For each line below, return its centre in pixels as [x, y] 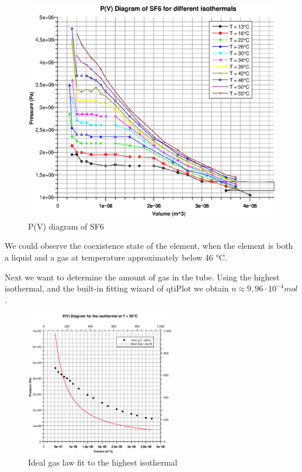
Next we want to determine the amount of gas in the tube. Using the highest [142, 277]
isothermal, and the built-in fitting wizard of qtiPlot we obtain [117, 288]
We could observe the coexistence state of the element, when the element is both [149, 246]
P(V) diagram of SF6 [66, 226]
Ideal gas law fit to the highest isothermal [103, 462]
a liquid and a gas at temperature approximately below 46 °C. [116, 257]
